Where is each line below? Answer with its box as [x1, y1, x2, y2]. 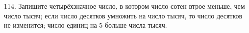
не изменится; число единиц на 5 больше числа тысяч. [4, 20, 167, 30]
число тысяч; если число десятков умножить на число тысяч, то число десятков [4, 10, 243, 20]
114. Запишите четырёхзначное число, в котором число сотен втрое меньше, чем [4, 1, 245, 11]
